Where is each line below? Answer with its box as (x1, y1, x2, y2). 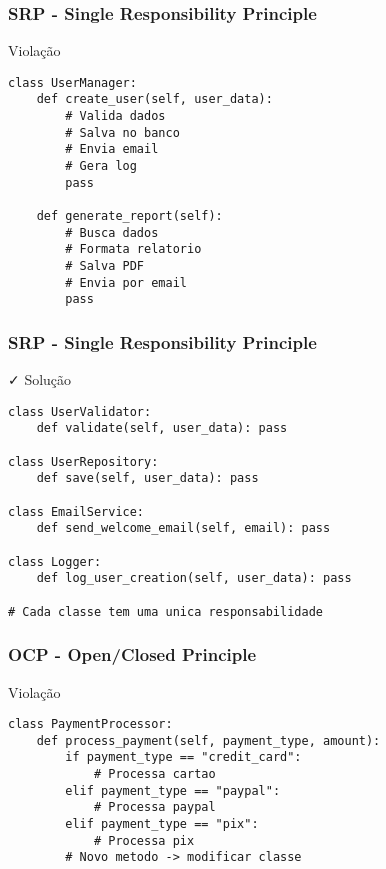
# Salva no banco (65, 125, 180, 140)
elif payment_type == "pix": (65, 817, 259, 832)
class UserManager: (8, 75, 137, 90)
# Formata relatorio (65, 242, 202, 257)
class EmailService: (8, 504, 145, 519)
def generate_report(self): (36, 209, 223, 224)
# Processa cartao (93, 767, 216, 782)
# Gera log (65, 159, 137, 174)
